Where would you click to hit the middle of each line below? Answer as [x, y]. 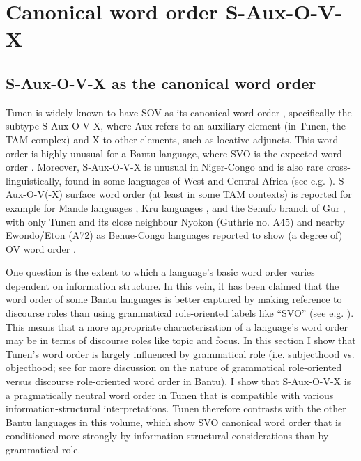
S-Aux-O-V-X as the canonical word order [161, 83]
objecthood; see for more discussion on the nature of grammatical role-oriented [174, 367]
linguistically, [34, 180]
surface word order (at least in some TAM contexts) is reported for [209, 194]
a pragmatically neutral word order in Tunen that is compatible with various [170, 394]
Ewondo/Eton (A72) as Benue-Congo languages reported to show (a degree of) [174, 235]
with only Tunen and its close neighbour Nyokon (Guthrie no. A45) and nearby [175, 221]
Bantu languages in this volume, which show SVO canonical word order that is [174, 422]
